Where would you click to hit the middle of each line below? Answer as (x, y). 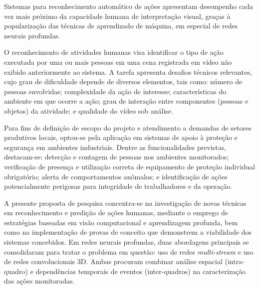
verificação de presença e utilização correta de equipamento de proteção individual (130, 166)
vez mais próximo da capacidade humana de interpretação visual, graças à (117, 16)
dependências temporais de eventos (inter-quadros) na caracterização (141, 271)
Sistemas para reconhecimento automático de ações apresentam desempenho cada (129, 6)
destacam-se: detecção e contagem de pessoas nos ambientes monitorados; (117, 157)
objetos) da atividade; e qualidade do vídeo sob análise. (89, 110)
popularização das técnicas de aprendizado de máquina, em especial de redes (121, 26)
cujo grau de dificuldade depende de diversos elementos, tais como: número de (123, 81)
